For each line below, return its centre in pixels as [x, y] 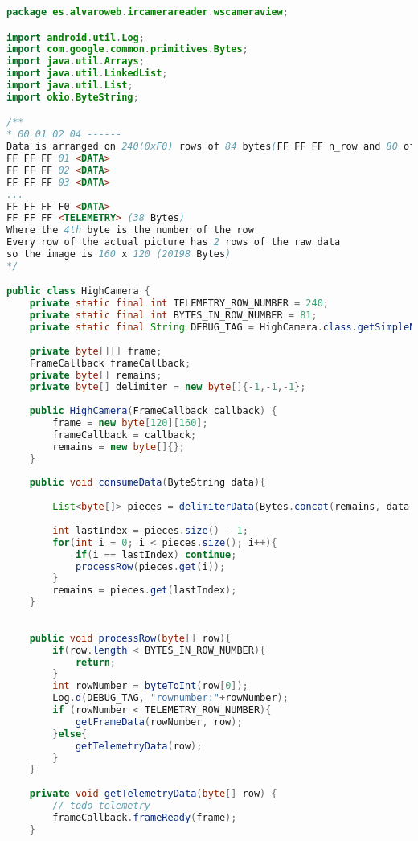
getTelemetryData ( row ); [139, 746]
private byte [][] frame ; [96, 351]
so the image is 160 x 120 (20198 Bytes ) [119, 254]
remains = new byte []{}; [119, 447]
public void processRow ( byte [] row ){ [130, 638]
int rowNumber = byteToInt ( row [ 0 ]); [150, 686]
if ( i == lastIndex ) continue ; [156, 554]
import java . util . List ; [70, 86]
